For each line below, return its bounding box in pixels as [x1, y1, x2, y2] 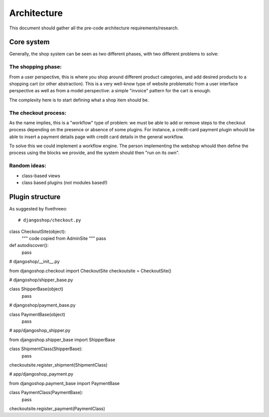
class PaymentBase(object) [9, 311, 66, 317]
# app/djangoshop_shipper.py [9, 327, 71, 334]
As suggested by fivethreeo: [9, 206, 67, 211]
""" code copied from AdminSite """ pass [21, 235, 107, 241]
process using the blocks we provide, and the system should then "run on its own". [9, 150, 179, 156]
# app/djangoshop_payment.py [9, 371, 74, 377]
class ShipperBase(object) [9, 286, 64, 292]
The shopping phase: [9, 63, 62, 70]
